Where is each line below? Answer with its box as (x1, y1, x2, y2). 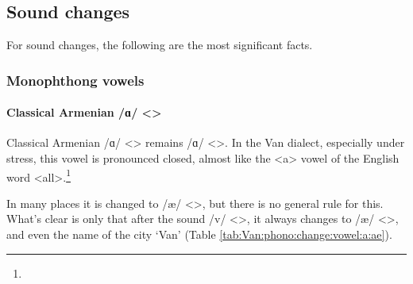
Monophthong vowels (6, 70, 145, 90)
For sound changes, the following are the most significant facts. (6, 36, 313, 53)
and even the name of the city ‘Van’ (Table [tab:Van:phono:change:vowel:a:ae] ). (6, 226, 392, 243)
